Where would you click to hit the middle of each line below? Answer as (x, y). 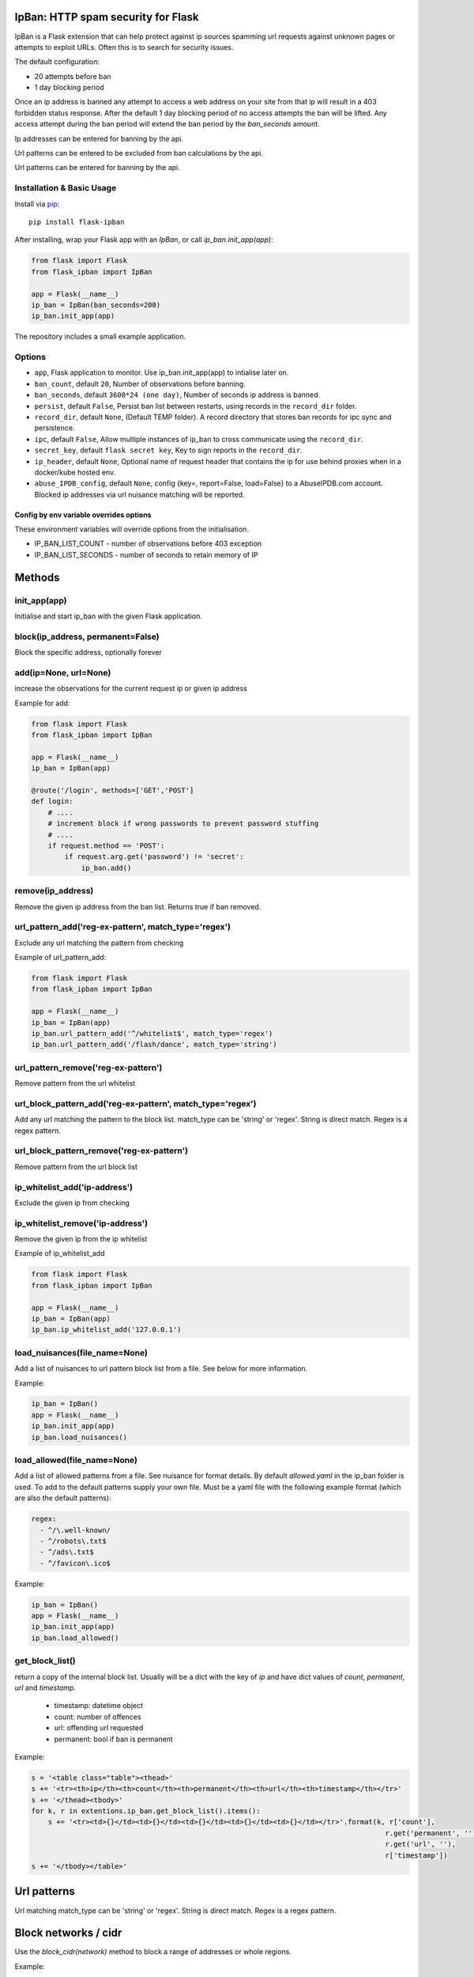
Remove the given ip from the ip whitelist (81, 1239)
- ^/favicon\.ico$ (75, 1563)
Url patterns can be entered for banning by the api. (98, 168)
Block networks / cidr (68, 1933)
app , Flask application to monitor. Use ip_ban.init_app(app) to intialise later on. (162, 372)
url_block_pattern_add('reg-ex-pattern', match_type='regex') (135, 1103)
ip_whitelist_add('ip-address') (74, 1187)
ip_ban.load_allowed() (75, 1638)
